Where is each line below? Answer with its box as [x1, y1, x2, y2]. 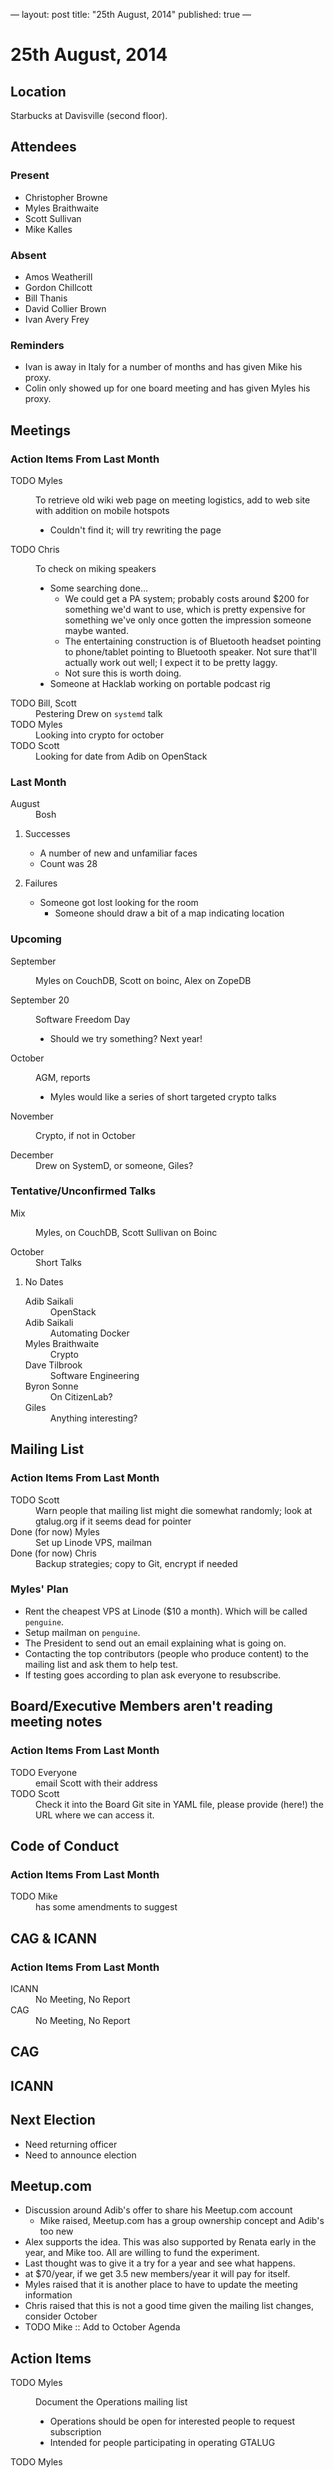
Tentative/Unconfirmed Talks [10, 1184, 157, 1198]
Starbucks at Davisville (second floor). [10, 110, 168, 121]
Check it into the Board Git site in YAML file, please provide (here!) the [35, 1798, 324, 1810]
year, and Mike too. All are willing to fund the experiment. [24, 2247, 260, 2259]
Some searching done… [49, 582, 149, 594]
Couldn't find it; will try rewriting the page [49, 524, 222, 536]
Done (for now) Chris [10, 1547, 97, 1559]
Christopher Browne [24, 191, 108, 203]
